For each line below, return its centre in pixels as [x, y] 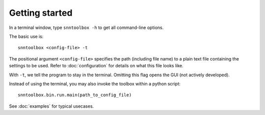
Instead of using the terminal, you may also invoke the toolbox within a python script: [95, 84]
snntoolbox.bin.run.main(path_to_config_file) [75, 95]
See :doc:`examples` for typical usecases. [52, 106]
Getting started [41, 13]
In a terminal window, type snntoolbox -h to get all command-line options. [86, 28]
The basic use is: [26, 36]
